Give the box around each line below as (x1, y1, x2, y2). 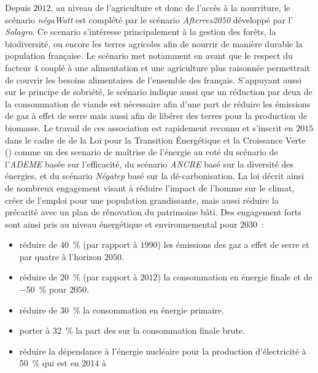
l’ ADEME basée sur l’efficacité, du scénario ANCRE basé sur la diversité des (5, 157, 294, 170)
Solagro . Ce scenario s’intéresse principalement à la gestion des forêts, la (5, 25, 276, 38)
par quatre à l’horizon (19, 250, 102, 263)
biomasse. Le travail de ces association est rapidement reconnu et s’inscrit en (5, 121, 293, 134)
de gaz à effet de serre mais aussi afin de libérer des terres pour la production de (5, 109, 308, 122)
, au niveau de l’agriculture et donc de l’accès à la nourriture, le (50, 1, 290, 13)
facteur (5, 61, 31, 74)
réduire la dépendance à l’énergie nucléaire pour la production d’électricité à (19, 344, 306, 357)
